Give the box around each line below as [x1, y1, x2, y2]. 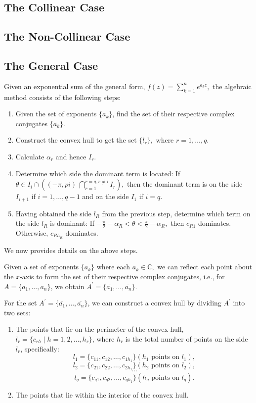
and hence [55, 151, 86, 161]
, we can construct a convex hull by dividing [87, 298, 221, 308]
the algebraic [213, 81, 252, 91]
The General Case [4, 57, 98, 73]
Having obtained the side [15, 208, 91, 218]
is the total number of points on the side [125, 334, 248, 344]
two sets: [4, 307, 31, 317]
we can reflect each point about [157, 261, 253, 272]
